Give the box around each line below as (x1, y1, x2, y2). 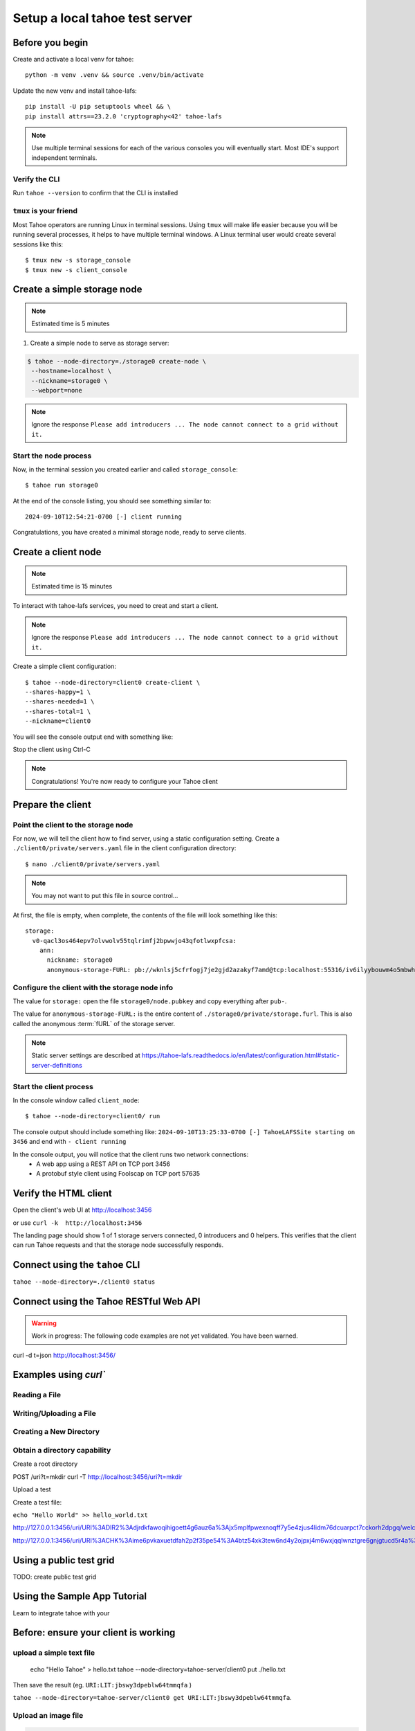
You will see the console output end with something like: (12, 733, 173, 741)
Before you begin (12, 37, 89, 48)
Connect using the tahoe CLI (12, 1259, 140, 1271)
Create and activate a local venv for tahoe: (12, 55, 134, 64)
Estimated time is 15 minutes (31, 582, 113, 591)
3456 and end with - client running (12, 1138, 127, 1146)
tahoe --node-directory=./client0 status (12, 1278, 156, 1286)
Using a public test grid (12, 1554, 115, 1566)
